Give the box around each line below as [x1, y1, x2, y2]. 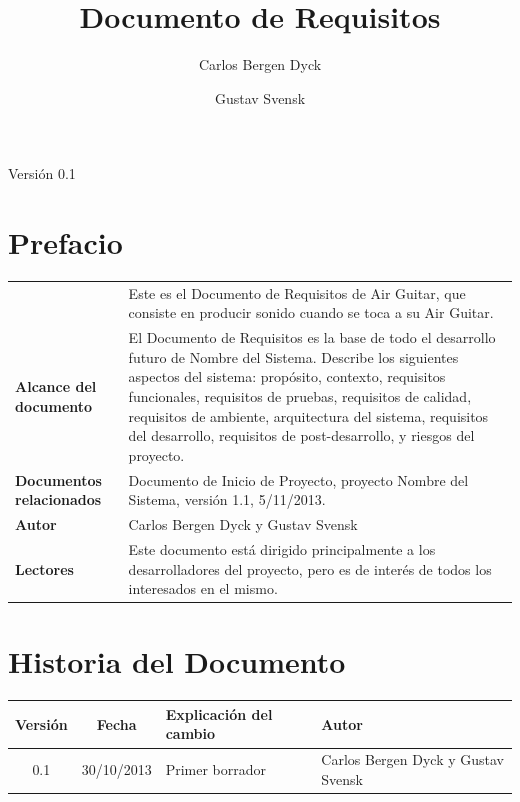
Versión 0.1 [8, 163, 76, 184]
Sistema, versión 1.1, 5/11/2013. [128, 489, 326, 510]
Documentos [15, 469, 102, 490]
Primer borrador [165, 759, 267, 780]
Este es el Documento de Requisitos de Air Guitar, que [128, 282, 466, 303]
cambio [165, 723, 216, 744]
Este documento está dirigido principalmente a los [128, 538, 436, 559]
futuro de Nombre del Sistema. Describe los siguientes [128, 346, 459, 367]
